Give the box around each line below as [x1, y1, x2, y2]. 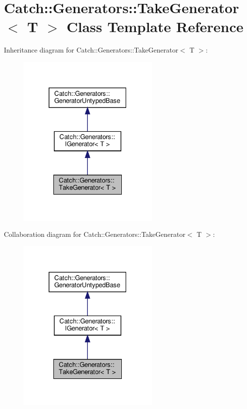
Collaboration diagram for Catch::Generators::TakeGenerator [4, 229, 185, 239]
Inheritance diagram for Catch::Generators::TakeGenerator [4, 45, 179, 55]
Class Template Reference [66, 17, 244, 36]
